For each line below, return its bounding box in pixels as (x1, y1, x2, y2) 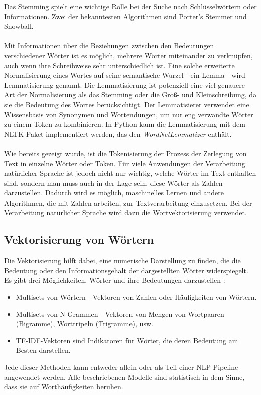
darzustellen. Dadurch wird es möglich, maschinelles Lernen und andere (4, 187, 224, 198)
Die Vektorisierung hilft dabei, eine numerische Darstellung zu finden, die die (4, 255, 241, 266)
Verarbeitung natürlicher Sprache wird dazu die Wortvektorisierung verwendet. (4, 207, 247, 218)
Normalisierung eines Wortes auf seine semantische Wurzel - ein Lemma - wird (4, 70, 245, 80)
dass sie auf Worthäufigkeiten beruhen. (4, 381, 123, 392)
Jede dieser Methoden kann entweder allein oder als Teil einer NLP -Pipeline (4, 362, 238, 372)
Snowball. (4, 21, 34, 31)
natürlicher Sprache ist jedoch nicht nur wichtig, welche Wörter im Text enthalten (4, 168, 256, 178)
